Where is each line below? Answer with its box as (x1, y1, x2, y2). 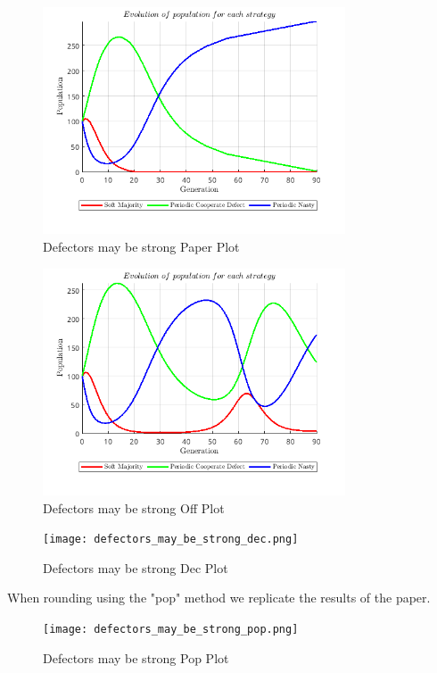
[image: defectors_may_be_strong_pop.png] (43, 623, 299, 636)
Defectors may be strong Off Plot (43, 498, 225, 517)
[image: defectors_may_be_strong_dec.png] (43, 533, 299, 546)
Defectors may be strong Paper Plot (43, 237, 240, 255)
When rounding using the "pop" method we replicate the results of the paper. (7, 588, 431, 607)
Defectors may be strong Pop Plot (43, 648, 229, 667)
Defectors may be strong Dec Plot (43, 558, 228, 577)
